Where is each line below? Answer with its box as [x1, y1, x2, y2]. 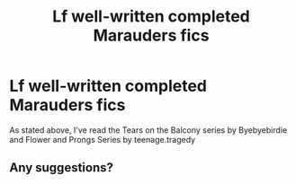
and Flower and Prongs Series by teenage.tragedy [9, 134, 196, 145]
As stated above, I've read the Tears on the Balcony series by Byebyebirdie [9, 124, 288, 136]
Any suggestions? [9, 160, 114, 176]
